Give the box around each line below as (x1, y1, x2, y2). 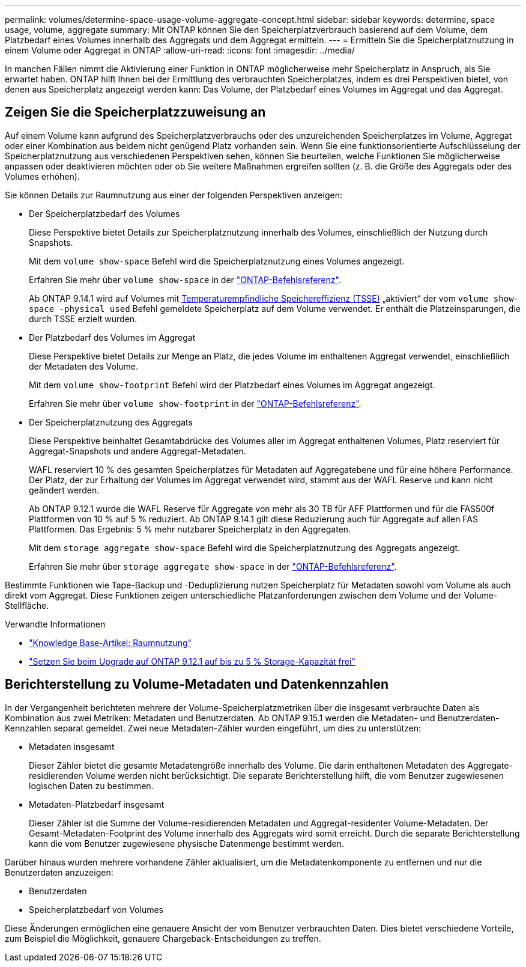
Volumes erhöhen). (5, 171, 80, 182)
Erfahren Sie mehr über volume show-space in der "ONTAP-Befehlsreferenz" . (29, 274, 341, 285)
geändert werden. (29, 484, 100, 495)
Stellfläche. (5, 600, 49, 611)
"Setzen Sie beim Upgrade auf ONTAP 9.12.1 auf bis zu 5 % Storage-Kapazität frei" (29, 656, 355, 667)
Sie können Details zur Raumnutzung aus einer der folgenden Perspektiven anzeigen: (5, 189, 342, 200)
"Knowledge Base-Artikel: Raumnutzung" (29, 637, 192, 648)
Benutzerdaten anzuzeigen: (5, 867, 113, 877)
